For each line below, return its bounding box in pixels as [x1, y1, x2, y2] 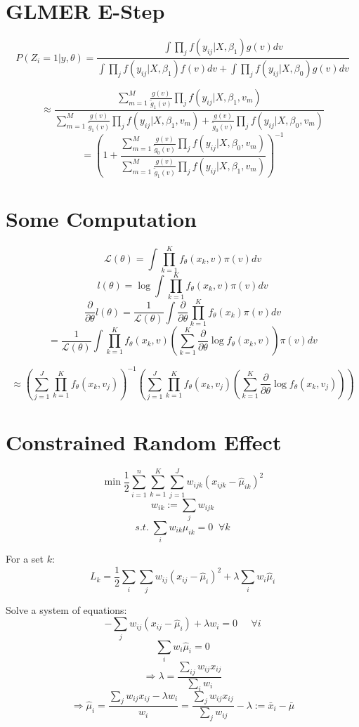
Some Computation [6, 204, 197, 232]
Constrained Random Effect [6, 427, 282, 456]
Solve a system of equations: [6, 602, 127, 617]
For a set [6, 551, 44, 566]
